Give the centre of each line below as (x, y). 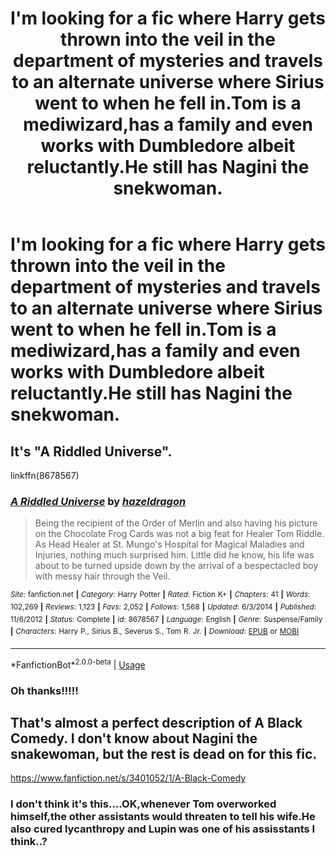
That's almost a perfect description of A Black (156, 722)
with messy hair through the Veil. (102, 576)
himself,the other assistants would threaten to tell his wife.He (163, 817)
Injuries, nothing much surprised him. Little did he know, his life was (174, 555)
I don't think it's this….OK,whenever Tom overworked (143, 804)
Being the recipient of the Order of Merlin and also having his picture (176, 523)
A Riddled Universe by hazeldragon (98, 501)
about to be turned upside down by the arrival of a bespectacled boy (176, 566)
